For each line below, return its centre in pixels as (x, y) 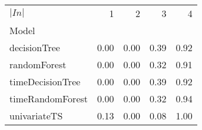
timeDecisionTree (45, 81)
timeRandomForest (49, 99)
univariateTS (36, 116)
